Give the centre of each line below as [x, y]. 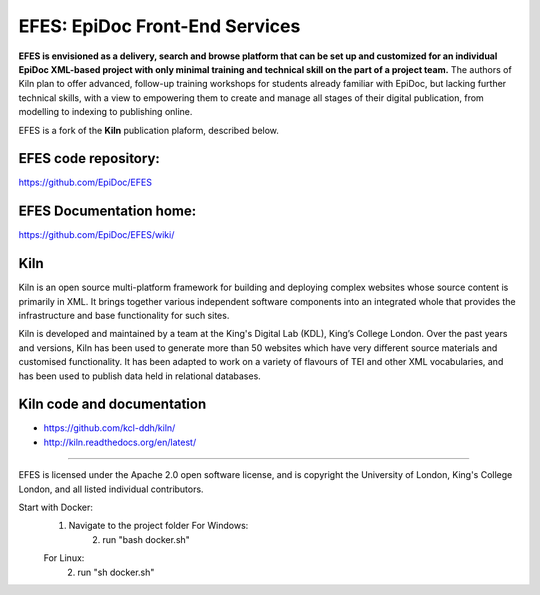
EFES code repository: [89, 158]
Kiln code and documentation [112, 404]
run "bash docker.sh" [146, 539]
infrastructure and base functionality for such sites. [124, 315]
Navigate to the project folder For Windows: [158, 526]
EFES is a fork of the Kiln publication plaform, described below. [149, 130]
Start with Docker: [56, 507]
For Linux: [64, 558]
